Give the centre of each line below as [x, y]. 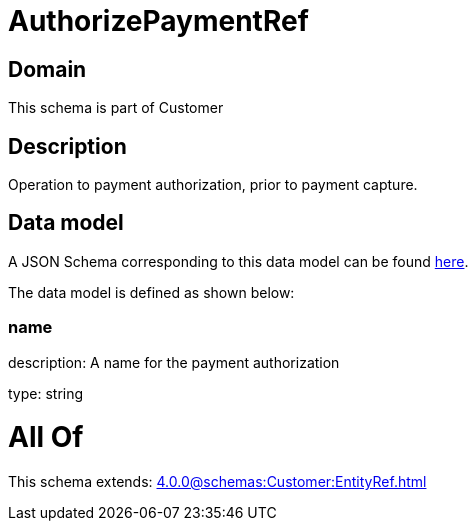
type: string [46, 393]
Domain [47, 69]
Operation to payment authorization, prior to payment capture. [213, 185]
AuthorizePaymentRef [158, 21]
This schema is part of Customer [116, 108]
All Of [46, 437]
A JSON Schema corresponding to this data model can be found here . [238, 261]
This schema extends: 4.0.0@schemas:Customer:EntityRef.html [217, 482]
